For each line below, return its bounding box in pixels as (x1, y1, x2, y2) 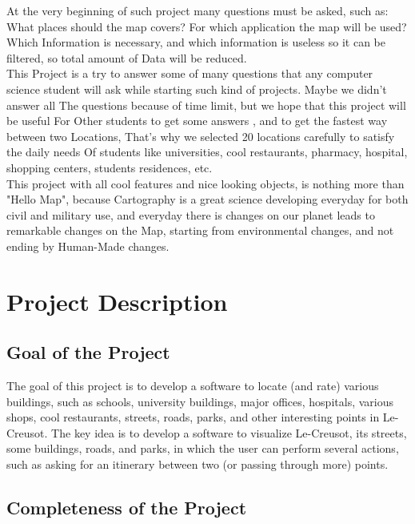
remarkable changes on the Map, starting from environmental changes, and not (6, 222, 394, 239)
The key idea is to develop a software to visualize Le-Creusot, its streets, (51, 424, 407, 441)
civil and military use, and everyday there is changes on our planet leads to (6, 206, 375, 223)
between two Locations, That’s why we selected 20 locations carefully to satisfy (6, 127, 395, 144)
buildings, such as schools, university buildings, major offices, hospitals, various (6, 393, 393, 409)
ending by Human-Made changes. (6, 237, 170, 254)
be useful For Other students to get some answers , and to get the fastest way (6, 112, 388, 129)
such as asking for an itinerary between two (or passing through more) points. (6, 456, 389, 473)
